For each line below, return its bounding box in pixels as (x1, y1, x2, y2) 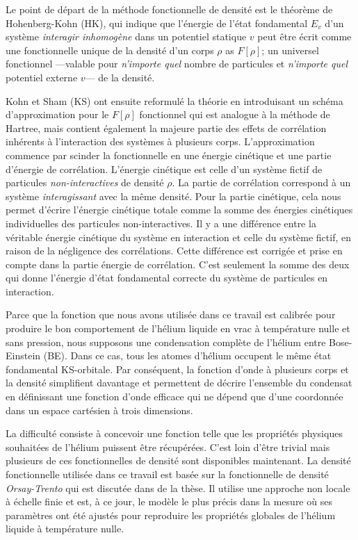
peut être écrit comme (257, 29, 352, 44)
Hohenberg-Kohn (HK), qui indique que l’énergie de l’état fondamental (6, 15, 308, 30)
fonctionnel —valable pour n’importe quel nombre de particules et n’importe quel (6, 56, 348, 71)
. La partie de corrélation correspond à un (172, 175, 351, 190)
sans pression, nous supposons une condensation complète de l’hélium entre (6, 334, 326, 349)
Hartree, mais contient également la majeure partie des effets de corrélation (6, 120, 327, 135)
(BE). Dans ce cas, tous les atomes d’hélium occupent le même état (43, 348, 332, 363)
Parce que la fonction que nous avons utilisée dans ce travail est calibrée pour (6, 307, 336, 322)
